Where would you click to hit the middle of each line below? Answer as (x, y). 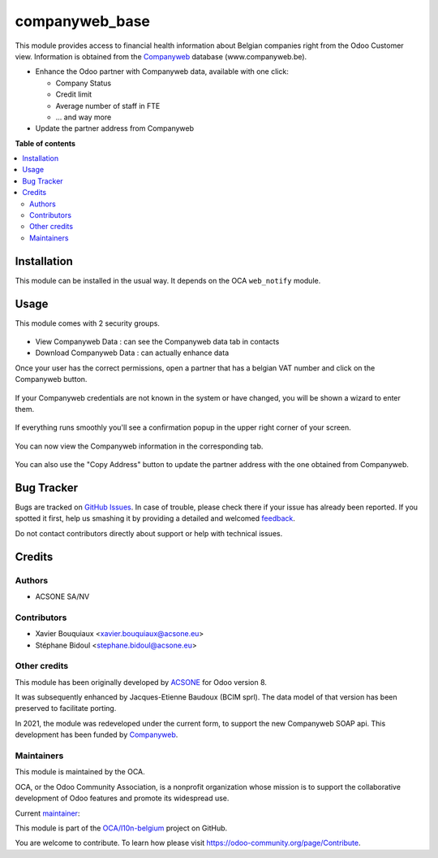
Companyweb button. (51, 379)
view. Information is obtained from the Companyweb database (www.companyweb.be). (161, 56)
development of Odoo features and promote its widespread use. (122, 798)
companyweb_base (82, 21)
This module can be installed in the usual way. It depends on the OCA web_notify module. (168, 280)
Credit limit (74, 94)
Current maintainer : (47, 813)
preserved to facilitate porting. (66, 708)
